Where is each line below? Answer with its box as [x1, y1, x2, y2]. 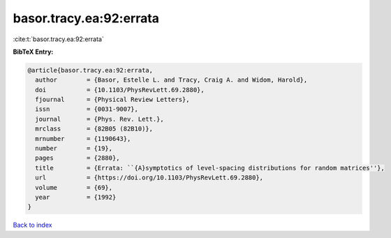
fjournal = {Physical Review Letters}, [35, 96, 190, 104]
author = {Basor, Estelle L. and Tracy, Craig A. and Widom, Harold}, [35, 76, 308, 84]
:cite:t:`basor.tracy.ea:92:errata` [13, 35, 104, 43]
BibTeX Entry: [13, 47, 54, 56]
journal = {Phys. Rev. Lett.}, [35, 115, 164, 123]
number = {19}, [35, 144, 113, 153]
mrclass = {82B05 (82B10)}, [35, 125, 154, 133]
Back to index [13, 221, 52, 230]
